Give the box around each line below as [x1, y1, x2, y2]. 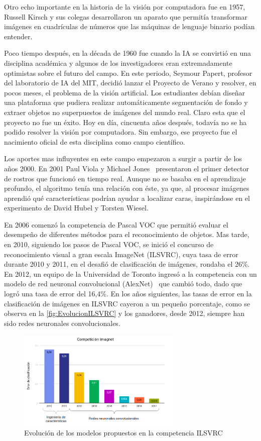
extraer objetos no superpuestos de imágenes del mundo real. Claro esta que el [4, 106, 245, 117]
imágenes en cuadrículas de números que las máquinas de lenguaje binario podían [4, 21, 255, 32]
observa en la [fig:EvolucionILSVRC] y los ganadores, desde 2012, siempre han [4, 308, 245, 318]
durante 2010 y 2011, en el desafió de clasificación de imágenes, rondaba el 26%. [4, 259, 250, 269]
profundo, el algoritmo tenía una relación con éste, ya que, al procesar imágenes [4, 183, 249, 193]
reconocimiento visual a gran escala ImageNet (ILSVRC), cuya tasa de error [4, 249, 238, 259]
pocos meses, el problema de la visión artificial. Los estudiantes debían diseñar [4, 87, 245, 97]
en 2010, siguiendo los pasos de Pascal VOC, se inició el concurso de [4, 239, 214, 250]
